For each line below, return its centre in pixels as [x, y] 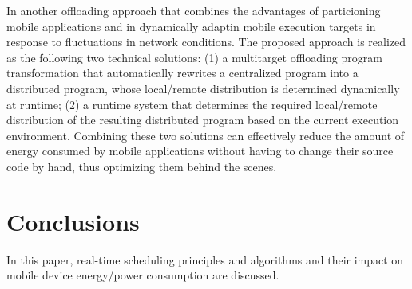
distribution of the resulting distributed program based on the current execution [203, 120]
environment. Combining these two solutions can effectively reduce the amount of [206, 135]
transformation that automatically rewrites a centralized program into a [182, 73]
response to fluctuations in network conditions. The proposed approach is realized [206, 42]
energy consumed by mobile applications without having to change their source [200, 151]
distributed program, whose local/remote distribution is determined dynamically [203, 88]
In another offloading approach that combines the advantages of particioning [194, 10]
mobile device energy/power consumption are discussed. [143, 275]
